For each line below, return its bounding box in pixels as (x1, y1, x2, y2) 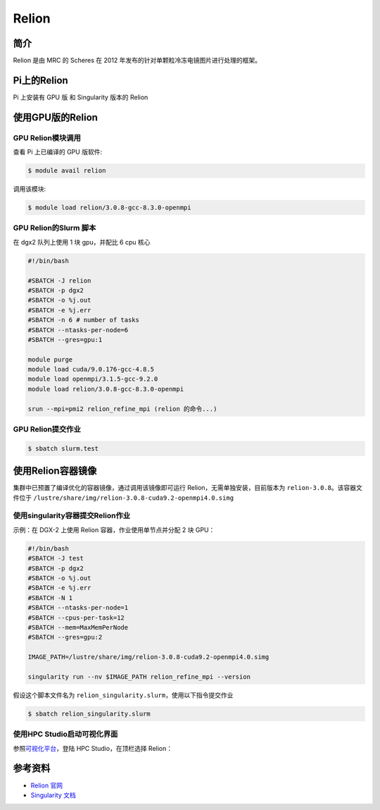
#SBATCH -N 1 (27, 594, 73, 602)
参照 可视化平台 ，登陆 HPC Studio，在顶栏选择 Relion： (13, 744, 172, 752)
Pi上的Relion (13, 74, 68, 86)
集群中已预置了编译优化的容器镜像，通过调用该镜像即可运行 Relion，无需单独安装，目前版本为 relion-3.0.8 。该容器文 (13, 484, 362, 492)
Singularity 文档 (30, 790, 77, 799)
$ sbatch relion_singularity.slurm (27, 709, 151, 718)
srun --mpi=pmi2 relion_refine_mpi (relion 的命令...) (27, 405, 217, 412)
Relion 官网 (30, 781, 63, 790)
